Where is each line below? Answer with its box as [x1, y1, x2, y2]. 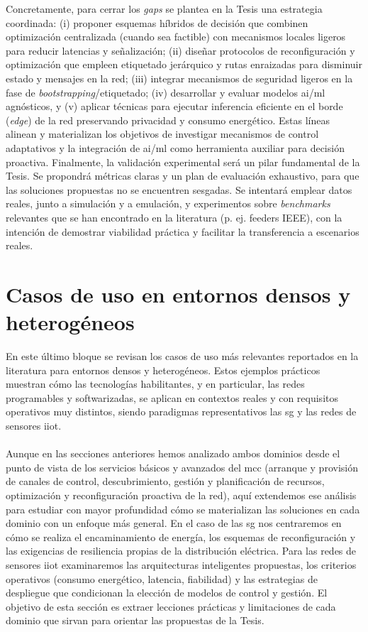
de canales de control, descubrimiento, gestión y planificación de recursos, [6, 474, 325, 489]
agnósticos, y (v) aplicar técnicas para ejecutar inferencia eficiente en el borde [6, 99, 343, 114]
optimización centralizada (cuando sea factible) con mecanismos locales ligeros [6, 29, 346, 44]
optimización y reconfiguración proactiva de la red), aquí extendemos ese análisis [6, 487, 357, 502]
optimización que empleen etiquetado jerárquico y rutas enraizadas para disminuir [6, 57, 362, 72]
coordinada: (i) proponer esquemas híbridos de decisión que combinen [6, 15, 308, 30]
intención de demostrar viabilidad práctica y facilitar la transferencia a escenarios [6, 224, 359, 239]
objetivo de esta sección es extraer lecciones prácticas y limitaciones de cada [6, 599, 336, 614]
